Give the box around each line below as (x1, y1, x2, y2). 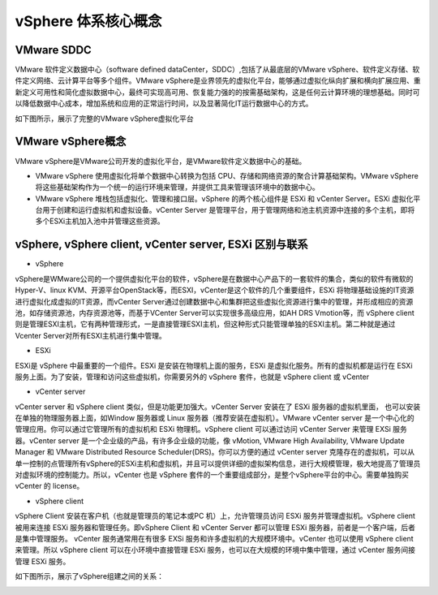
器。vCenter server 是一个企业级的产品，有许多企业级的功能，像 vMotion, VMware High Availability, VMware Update (15, 435, 405, 446)
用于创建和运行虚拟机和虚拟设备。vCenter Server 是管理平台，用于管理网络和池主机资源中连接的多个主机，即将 (41, 205, 415, 215)
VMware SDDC (15, 43, 92, 57)
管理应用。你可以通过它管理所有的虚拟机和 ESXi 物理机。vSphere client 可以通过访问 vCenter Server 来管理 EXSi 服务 (15, 425, 407, 434)
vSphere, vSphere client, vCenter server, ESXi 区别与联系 (15, 238, 308, 252)
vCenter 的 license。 (15, 481, 84, 491)
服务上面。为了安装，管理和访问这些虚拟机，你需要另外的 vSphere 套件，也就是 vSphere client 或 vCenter (15, 372, 369, 382)
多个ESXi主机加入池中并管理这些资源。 (35, 216, 165, 226)
